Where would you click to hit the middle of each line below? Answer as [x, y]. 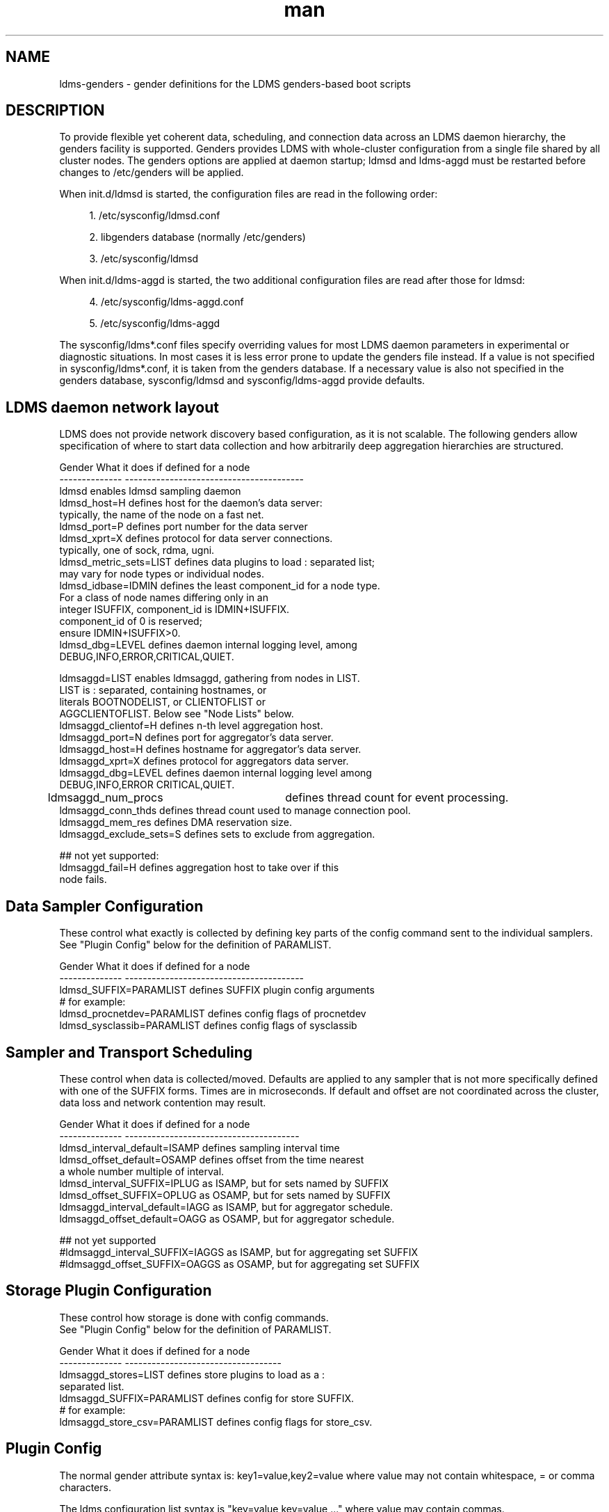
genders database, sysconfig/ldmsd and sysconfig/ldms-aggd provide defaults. [242, 381]
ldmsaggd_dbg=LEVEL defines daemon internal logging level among [216, 773]
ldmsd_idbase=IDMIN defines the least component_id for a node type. [220, 586]
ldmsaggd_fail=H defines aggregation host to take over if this [199, 868]
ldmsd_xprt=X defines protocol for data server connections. [196, 539]
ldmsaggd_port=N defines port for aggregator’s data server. [196, 738]
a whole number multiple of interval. [142, 1171]
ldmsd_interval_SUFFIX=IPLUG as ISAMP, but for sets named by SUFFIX [224, 1183]
